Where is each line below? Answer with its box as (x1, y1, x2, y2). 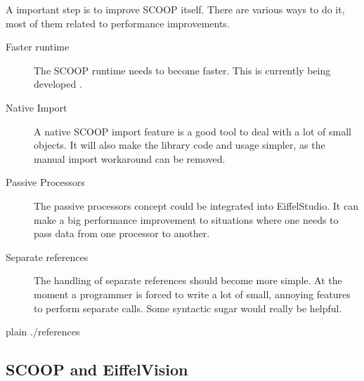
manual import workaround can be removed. (34, 151, 226, 166)
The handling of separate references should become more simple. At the (34, 273, 342, 288)
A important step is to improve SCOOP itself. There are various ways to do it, (6, 2, 345, 16)
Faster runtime (6, 39, 70, 54)
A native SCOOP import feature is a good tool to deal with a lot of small (34, 123, 351, 138)
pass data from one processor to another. (34, 226, 210, 241)
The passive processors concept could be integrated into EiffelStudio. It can (34, 198, 358, 213)
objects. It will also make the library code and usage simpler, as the (34, 138, 325, 152)
